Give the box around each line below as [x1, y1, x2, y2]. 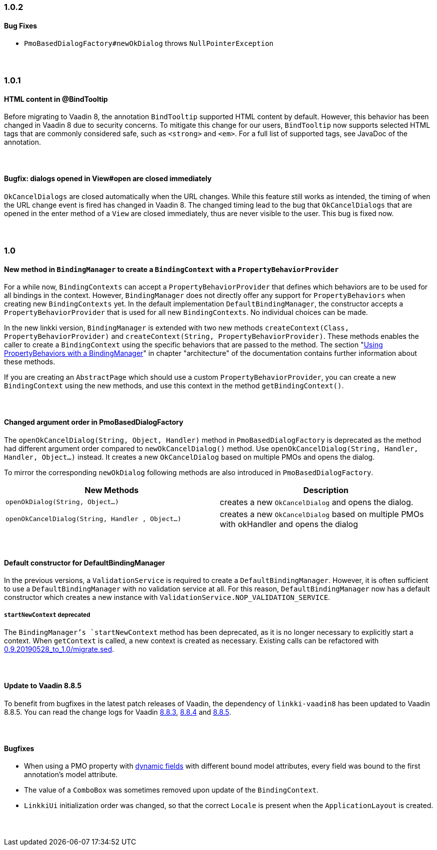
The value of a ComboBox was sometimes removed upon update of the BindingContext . [24, 786, 319, 795]
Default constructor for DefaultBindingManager [4, 558, 165, 567]
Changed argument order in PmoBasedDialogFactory [4, 418, 183, 427]
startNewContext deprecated [4, 611, 90, 618]
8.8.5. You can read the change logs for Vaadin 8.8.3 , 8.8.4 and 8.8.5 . [4, 707, 231, 716]
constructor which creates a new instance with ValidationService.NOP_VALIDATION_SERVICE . [4, 593, 330, 602]
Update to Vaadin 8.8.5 [4, 681, 82, 690]
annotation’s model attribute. [24, 770, 118, 779]
